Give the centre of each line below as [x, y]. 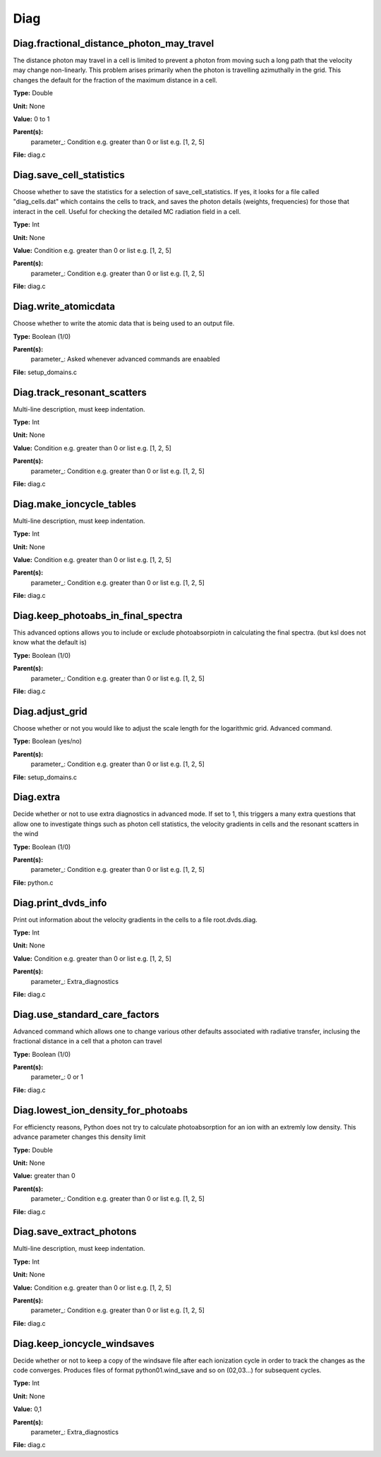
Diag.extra [37, 797]
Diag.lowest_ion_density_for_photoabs [101, 1110]
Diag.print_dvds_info [60, 903]
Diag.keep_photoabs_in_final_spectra [98, 616]
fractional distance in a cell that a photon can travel [87, 1041]
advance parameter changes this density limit [79, 1137]
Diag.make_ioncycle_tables [75, 504]
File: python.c [33, 882]
